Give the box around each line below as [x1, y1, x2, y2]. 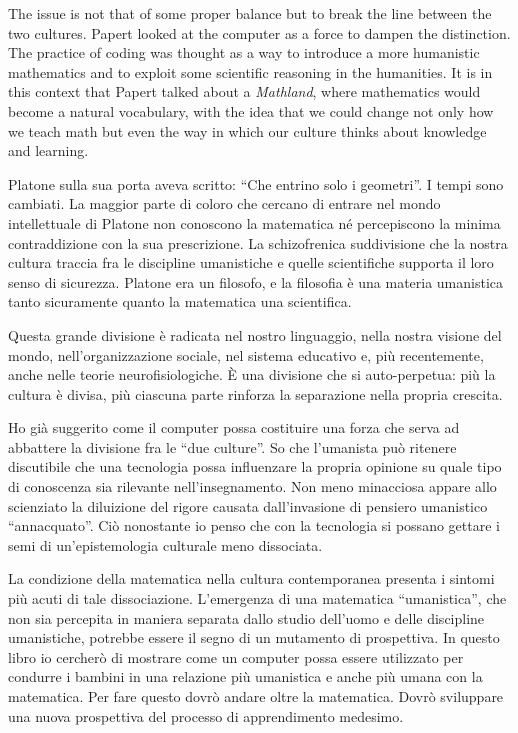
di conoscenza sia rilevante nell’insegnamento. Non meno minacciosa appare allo [8, 476, 497, 497]
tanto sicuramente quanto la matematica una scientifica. [8, 291, 352, 312]
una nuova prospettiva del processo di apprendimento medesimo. [8, 705, 404, 726]
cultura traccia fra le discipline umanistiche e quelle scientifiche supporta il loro [8, 252, 494, 273]
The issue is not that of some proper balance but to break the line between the [8, 3, 492, 23]
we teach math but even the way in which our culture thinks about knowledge [8, 120, 487, 141]
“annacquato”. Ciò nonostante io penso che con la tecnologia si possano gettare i [8, 515, 500, 536]
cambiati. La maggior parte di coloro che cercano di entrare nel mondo [8, 193, 441, 214]
